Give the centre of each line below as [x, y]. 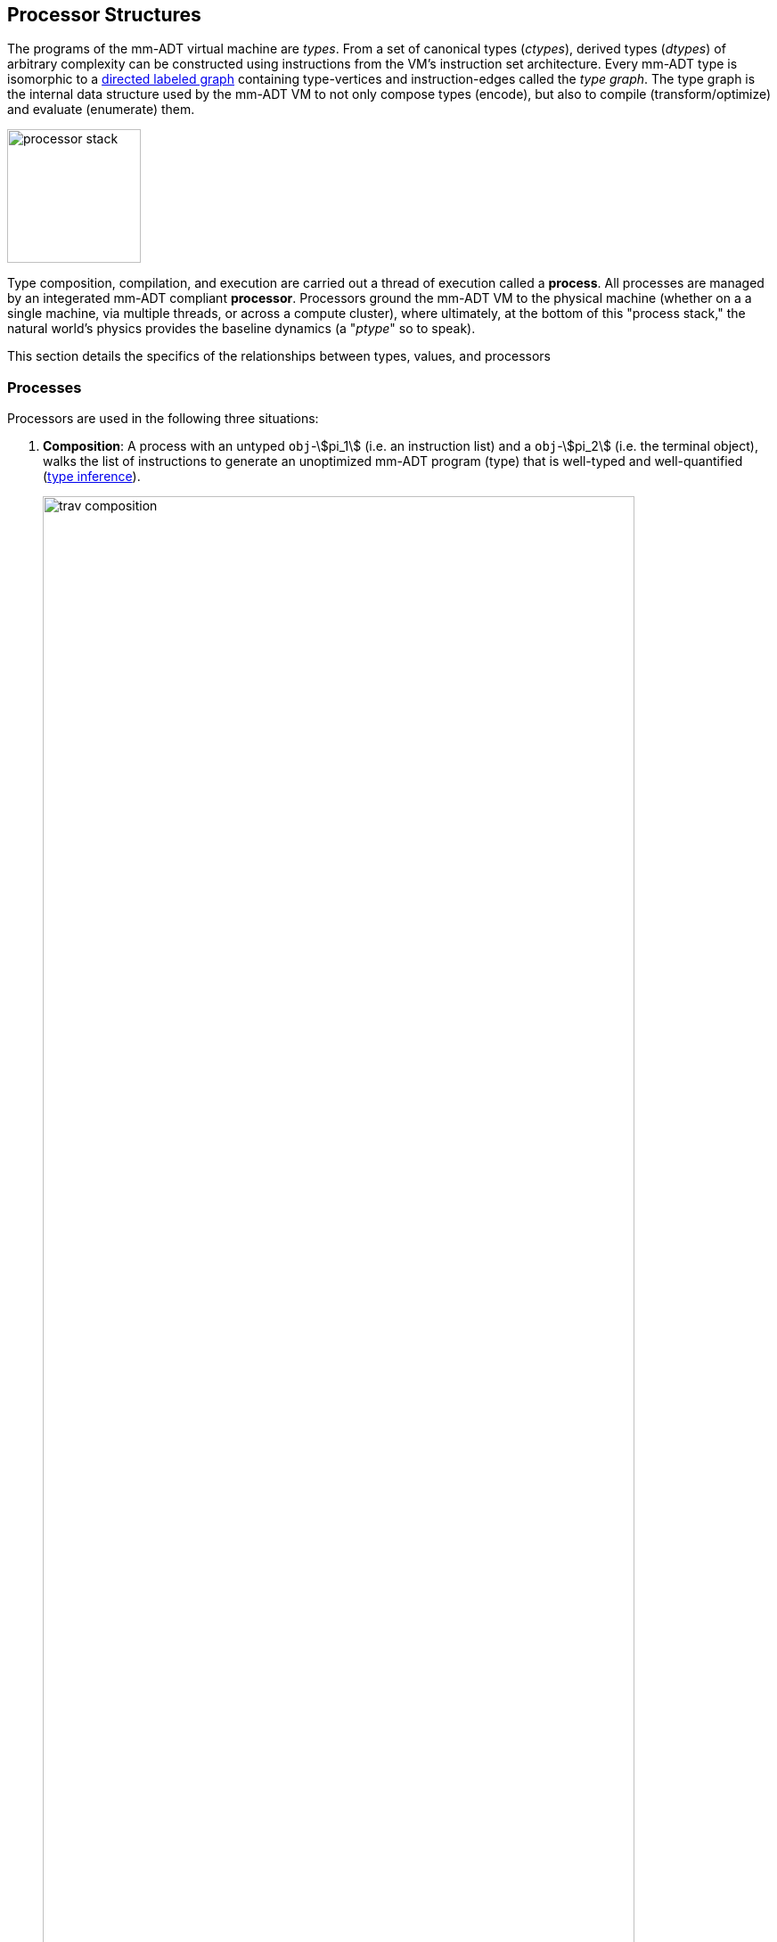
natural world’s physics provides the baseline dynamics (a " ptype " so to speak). [241, 329]
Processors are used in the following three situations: [163, 419]
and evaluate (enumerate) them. [101, 110]
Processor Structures [104, 15]
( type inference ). [92, 477]
